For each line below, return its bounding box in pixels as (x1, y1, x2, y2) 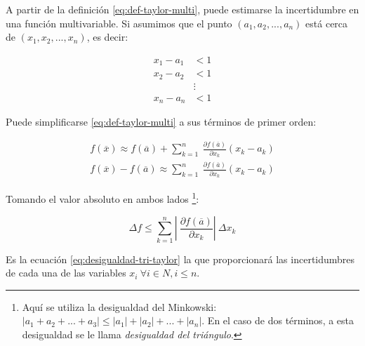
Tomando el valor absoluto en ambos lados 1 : (6, 189, 199, 206)
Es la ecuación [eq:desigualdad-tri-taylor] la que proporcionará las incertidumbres (6, 251, 355, 266)
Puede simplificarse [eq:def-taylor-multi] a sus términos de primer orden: (6, 114, 317, 129)
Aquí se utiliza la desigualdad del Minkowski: (22, 299, 217, 314)
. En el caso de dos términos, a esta (201, 313, 354, 328)
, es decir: (86, 29, 128, 44)
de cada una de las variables (6, 265, 126, 280)
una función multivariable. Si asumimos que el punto (6, 15, 232, 30)
